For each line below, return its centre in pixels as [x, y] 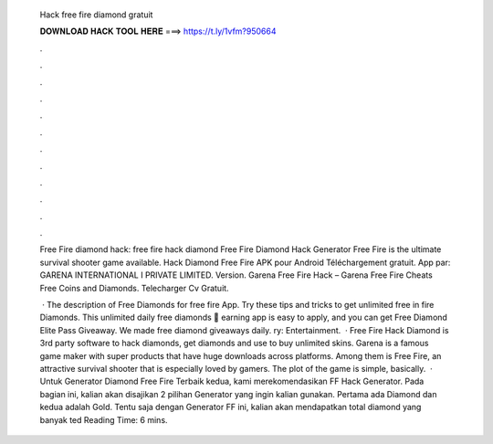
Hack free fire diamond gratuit [96, 15]
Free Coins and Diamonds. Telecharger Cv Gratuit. [134, 288]
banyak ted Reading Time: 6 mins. [104, 419]
